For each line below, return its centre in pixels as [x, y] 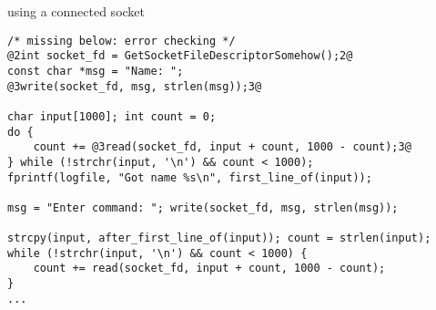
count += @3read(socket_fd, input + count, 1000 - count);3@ [222, 147]
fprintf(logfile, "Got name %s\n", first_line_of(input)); [190, 177]
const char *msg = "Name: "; [96, 71]
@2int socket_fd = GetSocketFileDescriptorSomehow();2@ [180, 56]
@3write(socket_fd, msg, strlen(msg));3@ [135, 86]
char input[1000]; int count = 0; [112, 116]
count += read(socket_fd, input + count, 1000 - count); [209, 269]
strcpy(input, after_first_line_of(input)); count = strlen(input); [219, 238]
